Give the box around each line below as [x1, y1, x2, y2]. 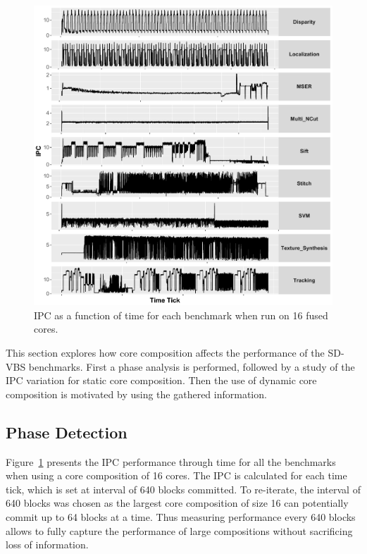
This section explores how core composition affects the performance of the [6, 345, 325, 360]
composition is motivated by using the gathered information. [6, 386, 267, 401]
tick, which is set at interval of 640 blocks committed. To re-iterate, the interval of [6, 481, 361, 496]
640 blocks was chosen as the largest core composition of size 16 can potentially [6, 495, 349, 510]
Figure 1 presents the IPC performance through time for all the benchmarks [6, 454, 336, 469]
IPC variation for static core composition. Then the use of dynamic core [6, 373, 317, 388]
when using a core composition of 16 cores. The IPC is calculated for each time [6, 468, 347, 483]
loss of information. [6, 537, 89, 552]
